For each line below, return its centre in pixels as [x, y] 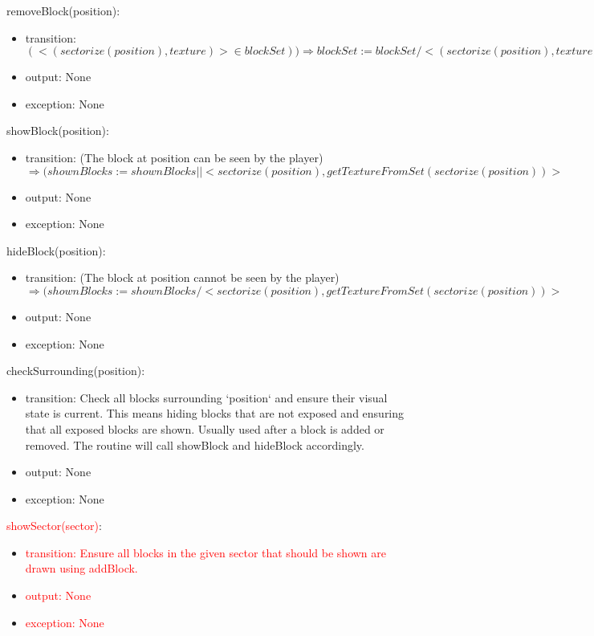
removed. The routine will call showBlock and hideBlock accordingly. [195, 444]
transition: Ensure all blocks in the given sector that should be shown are [206, 552]
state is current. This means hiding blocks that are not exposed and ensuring [215, 413]
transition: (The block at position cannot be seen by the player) [182, 277]
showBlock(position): [58, 130]
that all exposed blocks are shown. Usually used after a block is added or [205, 428]
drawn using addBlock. [81, 568]
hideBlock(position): [56, 250]
